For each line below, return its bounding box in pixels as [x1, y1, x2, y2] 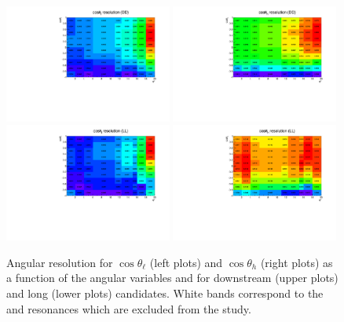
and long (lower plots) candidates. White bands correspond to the [6, 285, 324, 301]
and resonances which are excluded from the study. [6, 300, 251, 317]
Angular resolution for [6, 254, 113, 270]
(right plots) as [260, 254, 333, 270]
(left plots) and [149, 254, 223, 270]
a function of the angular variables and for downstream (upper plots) [6, 269, 339, 286]
